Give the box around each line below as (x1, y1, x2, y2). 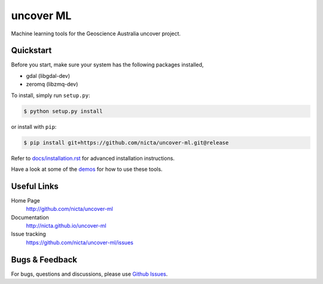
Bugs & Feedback (11, 255, 78, 265)
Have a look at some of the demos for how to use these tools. (11, 165, 163, 173)
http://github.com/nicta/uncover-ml (26, 206, 114, 213)
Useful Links (11, 181, 59, 191)
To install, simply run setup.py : (11, 92, 90, 99)
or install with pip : (11, 123, 57, 130)
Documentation (11, 213, 49, 221)
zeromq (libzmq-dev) (26, 81, 78, 88)
